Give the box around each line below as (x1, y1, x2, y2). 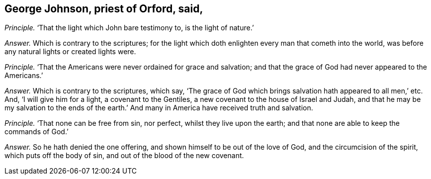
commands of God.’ (4, 127, 69, 136)
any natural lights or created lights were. (4, 47, 136, 56)
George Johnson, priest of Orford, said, (4, 2, 203, 15)
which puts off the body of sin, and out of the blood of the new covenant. (4, 151, 244, 160)
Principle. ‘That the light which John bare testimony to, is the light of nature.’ (4, 23, 254, 32)
